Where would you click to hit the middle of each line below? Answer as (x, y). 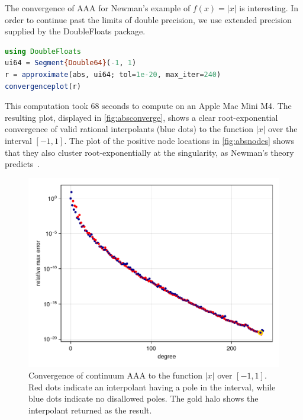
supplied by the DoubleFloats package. (75, 31)
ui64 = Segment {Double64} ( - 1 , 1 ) (71, 63)
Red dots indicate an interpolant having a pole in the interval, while (152, 387)
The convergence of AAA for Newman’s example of (98, 8)
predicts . (22, 164)
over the (283, 129)
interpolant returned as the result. (90, 410)
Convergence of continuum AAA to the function (116, 375)
